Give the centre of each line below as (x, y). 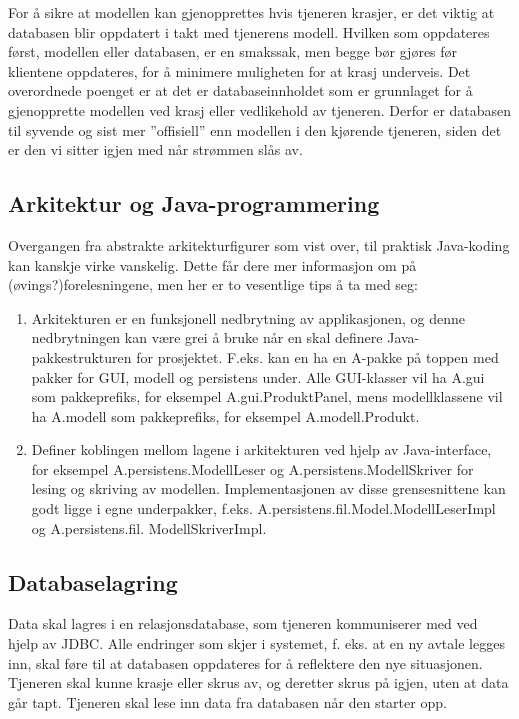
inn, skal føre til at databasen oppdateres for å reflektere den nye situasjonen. (245, 662)
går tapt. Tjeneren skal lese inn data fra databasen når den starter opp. (227, 701)
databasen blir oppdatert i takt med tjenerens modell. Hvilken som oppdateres (249, 31)
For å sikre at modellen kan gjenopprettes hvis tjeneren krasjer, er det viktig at (251, 12)
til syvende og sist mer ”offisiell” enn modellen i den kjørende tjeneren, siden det (255, 129)
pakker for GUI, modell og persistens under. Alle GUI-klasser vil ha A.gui (258, 376)
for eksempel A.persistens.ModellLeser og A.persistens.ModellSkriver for (252, 468)
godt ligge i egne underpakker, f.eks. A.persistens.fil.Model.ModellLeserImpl (263, 508)
